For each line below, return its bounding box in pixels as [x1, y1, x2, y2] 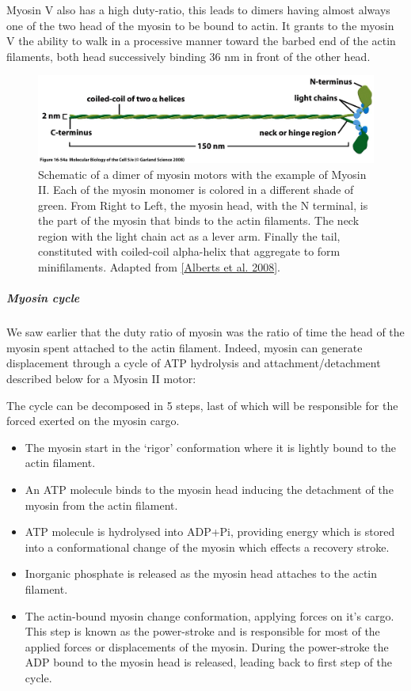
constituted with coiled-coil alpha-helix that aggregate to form [38, 243, 341, 260]
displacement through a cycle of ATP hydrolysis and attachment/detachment [6, 355, 381, 371]
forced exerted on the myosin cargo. [6, 412, 180, 429]
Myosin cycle [6, 290, 80, 306]
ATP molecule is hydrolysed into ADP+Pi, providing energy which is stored [25, 523, 395, 540]
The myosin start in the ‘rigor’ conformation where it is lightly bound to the [25, 439, 397, 455]
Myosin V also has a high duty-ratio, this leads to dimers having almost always [6, 2, 390, 17]
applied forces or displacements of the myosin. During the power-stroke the [25, 638, 389, 655]
